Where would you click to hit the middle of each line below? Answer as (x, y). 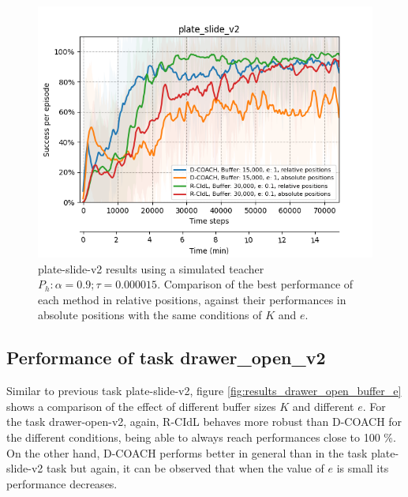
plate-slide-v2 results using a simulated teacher (151, 268)
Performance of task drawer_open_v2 (166, 358)
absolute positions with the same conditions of (150, 315)
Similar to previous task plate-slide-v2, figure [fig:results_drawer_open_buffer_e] (204, 391)
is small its (363, 468)
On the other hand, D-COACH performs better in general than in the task (187, 452)
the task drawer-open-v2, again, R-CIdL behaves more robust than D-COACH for (204, 422)
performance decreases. (62, 483)
